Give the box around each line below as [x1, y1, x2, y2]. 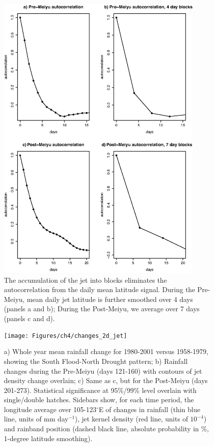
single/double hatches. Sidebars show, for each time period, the [4, 394, 194, 405]
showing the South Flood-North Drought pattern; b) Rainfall [4, 356, 188, 366]
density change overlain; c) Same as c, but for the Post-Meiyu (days [4, 375, 208, 386]
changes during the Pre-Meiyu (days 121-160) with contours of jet [4, 365, 202, 376]
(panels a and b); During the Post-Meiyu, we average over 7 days [4, 303, 200, 314]
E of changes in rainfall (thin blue [99, 404, 200, 414]
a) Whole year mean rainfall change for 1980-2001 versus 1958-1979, [4, 346, 209, 357]
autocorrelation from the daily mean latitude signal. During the [4, 284, 195, 295]
